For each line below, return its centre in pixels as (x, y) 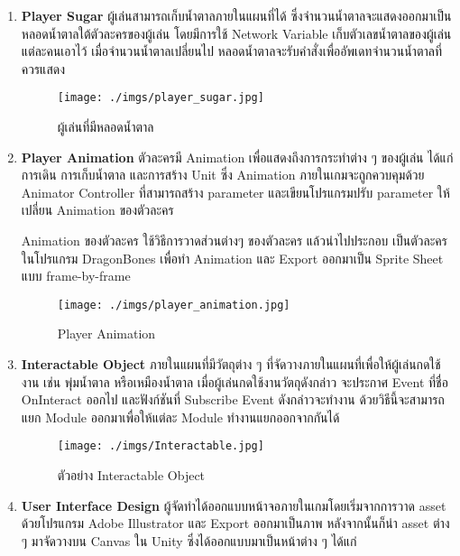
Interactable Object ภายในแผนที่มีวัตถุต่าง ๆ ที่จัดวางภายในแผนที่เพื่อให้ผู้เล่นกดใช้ (231, 364)
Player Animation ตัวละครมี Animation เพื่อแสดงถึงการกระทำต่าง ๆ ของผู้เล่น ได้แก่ (237, 157)
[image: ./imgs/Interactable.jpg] (161, 446)
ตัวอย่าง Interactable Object (131, 475)
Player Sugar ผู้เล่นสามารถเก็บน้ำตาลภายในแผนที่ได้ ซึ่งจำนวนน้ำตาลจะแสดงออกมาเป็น (236, 15)
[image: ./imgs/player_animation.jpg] (174, 305)
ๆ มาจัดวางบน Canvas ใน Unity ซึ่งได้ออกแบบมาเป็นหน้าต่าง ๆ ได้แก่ (189, 540)
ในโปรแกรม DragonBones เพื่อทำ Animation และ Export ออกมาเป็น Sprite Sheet (232, 258)
